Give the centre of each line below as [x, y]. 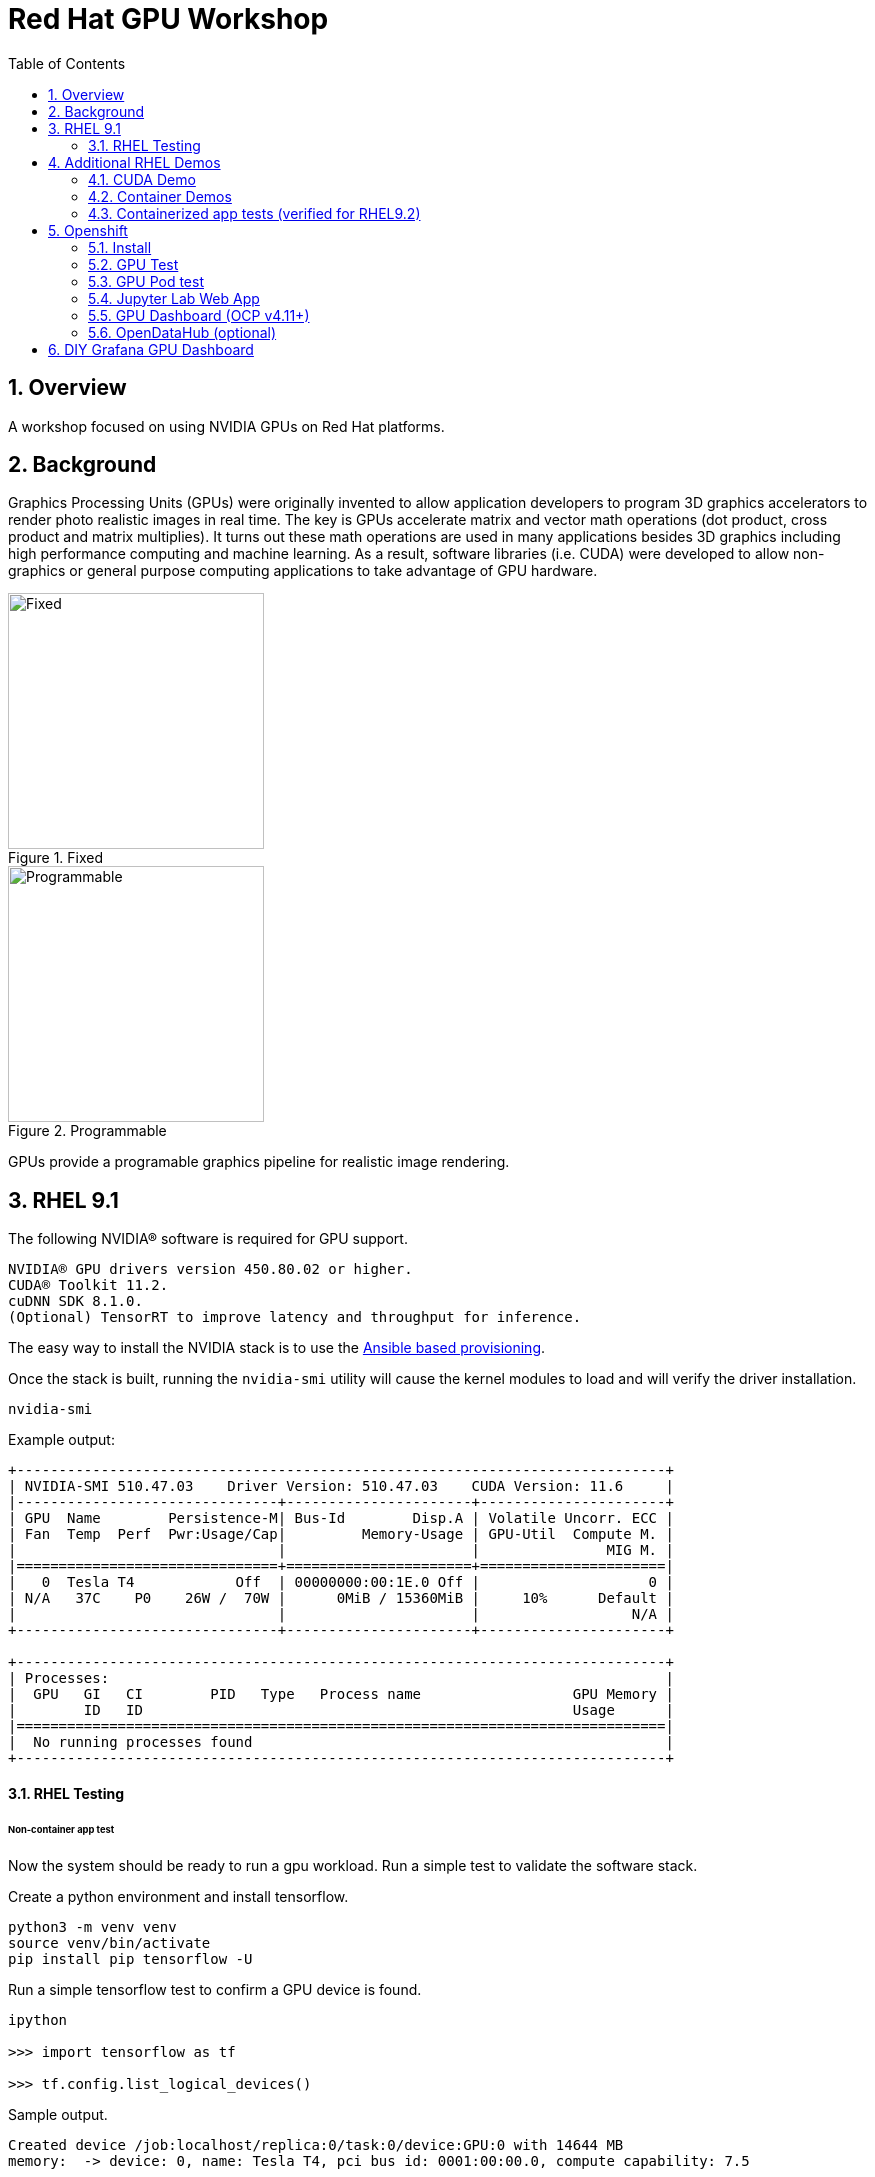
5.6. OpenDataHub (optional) [182, 332]
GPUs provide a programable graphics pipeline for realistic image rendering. [259, 1162]
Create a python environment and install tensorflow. [178, 1896]
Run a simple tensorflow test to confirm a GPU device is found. [215, 1989]
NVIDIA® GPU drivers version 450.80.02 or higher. [210, 1269]
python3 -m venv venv [92, 1926]
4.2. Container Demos [160, 196]
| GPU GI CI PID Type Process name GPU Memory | [341, 1694]
